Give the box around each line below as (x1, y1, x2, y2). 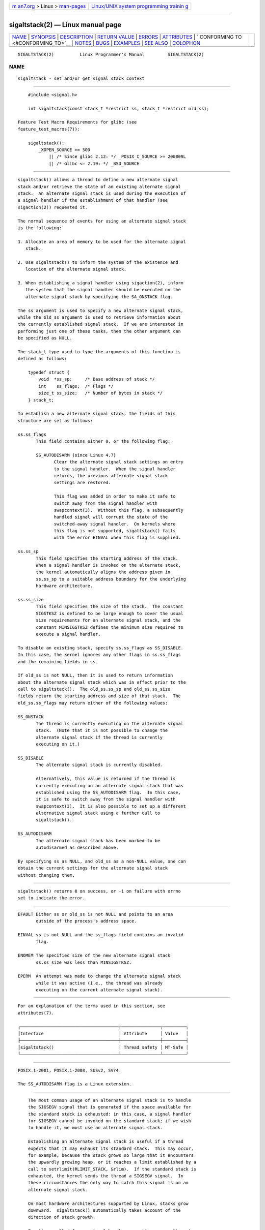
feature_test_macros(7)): (18, 126, 80, 132)
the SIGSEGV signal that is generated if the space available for (27, 1105, 191, 1110)
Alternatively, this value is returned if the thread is (36, 776, 176, 782)
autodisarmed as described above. (36, 845, 119, 851)
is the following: (18, 225, 62, 231)
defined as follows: (18, 356, 67, 362)
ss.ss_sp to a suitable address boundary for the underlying (36, 576, 186, 582)
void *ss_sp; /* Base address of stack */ (38, 376, 155, 382)
